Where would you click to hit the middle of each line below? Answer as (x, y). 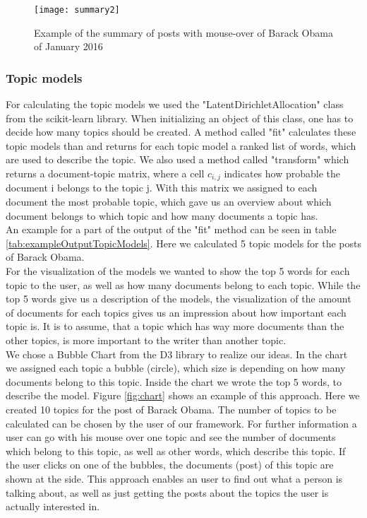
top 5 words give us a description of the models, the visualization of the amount (179, 299)
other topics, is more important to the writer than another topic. (146, 340)
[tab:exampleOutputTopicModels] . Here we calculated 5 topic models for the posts (184, 243)
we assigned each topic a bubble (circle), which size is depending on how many (176, 368)
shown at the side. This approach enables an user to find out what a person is (174, 478)
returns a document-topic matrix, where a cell (105, 173)
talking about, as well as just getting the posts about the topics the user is (167, 492)
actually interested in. (53, 506)
